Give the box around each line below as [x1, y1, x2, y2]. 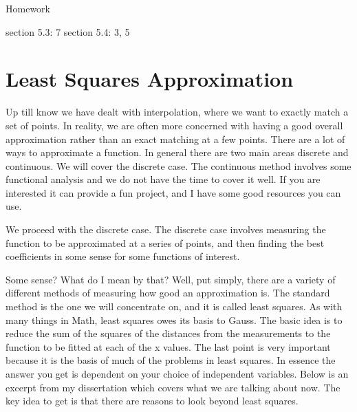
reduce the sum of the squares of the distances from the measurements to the [6, 326, 331, 340]
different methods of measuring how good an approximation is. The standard [6, 285, 330, 300]
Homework [6, 1, 50, 15]
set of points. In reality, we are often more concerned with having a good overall [6, 118, 343, 132]
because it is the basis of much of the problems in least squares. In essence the [6, 353, 336, 367]
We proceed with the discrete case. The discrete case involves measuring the [6, 222, 326, 237]
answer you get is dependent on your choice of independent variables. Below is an [6, 367, 349, 380]
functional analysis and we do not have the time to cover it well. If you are [6, 172, 321, 186]
